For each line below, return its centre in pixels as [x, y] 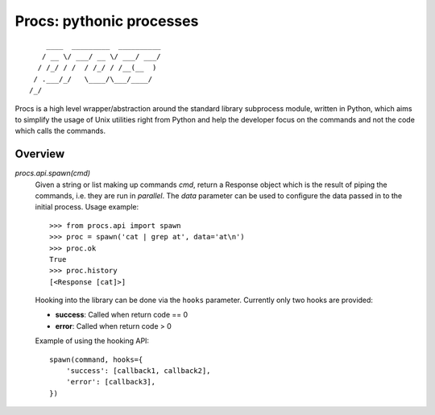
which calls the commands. [60, 131]
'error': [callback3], [111, 382]
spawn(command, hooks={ [96, 359]
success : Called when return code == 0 [122, 315]
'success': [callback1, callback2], [138, 371]
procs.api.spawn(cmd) [53, 173]
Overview [40, 154]
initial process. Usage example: [87, 207]
